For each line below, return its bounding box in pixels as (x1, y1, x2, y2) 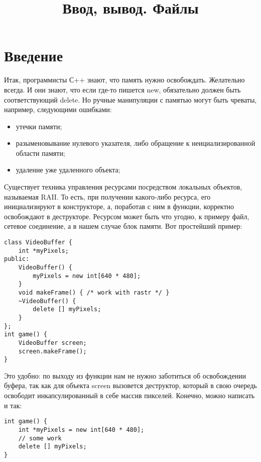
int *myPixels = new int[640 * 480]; (18, 426, 145, 433)
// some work (18, 434, 62, 442)
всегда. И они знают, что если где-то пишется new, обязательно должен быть (4, 84, 241, 95)
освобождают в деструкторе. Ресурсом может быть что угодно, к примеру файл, (4, 211, 249, 221)
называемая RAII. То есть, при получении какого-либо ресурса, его (4, 191, 211, 202)
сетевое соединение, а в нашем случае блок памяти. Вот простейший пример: (4, 221, 242, 231)
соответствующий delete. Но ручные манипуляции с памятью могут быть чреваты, (4, 94, 257, 105)
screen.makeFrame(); (18, 347, 87, 355)
